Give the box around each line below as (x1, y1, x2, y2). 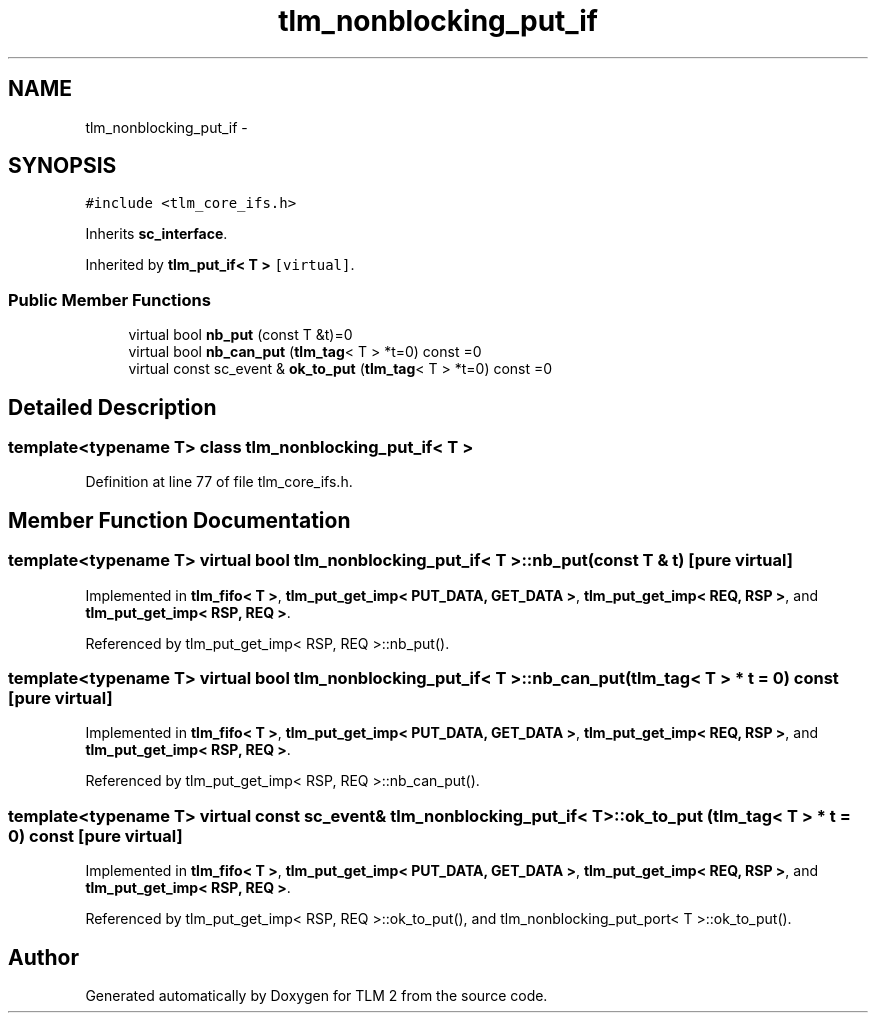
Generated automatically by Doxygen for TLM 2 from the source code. (85, 986, 548, 1004)
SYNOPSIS (8, 153, 117, 179)
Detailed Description (8, 394, 217, 420)
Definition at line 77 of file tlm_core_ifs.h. (85, 473, 353, 491)
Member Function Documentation (8, 507, 351, 533)
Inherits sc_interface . (85, 225, 228, 243)
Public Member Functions (8, 289, 211, 310)
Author (8, 944, 79, 970)
